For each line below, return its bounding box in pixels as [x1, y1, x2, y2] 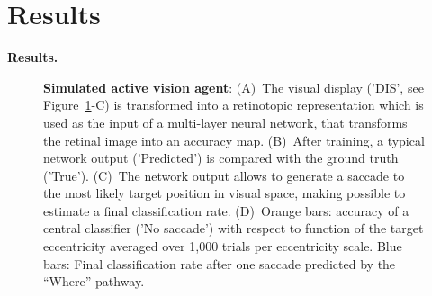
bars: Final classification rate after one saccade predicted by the [43, 254, 396, 273]
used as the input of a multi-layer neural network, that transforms [43, 112, 408, 131]
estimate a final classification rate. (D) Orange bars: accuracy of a [43, 201, 409, 220]
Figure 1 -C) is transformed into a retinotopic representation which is [43, 95, 424, 114]
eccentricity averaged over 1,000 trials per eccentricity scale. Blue [43, 237, 402, 256]
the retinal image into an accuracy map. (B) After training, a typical [43, 130, 425, 149]
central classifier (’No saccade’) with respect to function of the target [43, 219, 424, 238]
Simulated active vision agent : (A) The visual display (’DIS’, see [43, 77, 424, 96]
